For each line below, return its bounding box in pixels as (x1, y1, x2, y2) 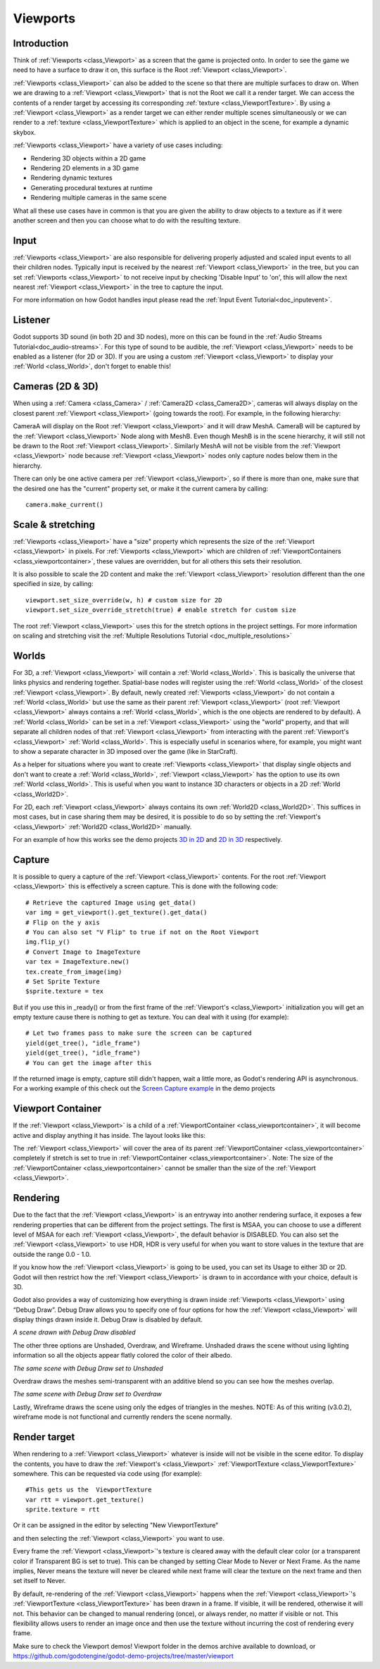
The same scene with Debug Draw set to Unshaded (13, 1364, 163, 1372)
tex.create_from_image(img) (25, 967, 122, 976)
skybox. (13, 128, 37, 137)
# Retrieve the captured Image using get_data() (25, 898, 196, 907)
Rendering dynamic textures (30, 173, 113, 182)
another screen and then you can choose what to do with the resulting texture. (13, 216, 241, 225)
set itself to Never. (13, 1577, 66, 1585)
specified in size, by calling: (13, 580, 94, 588)
